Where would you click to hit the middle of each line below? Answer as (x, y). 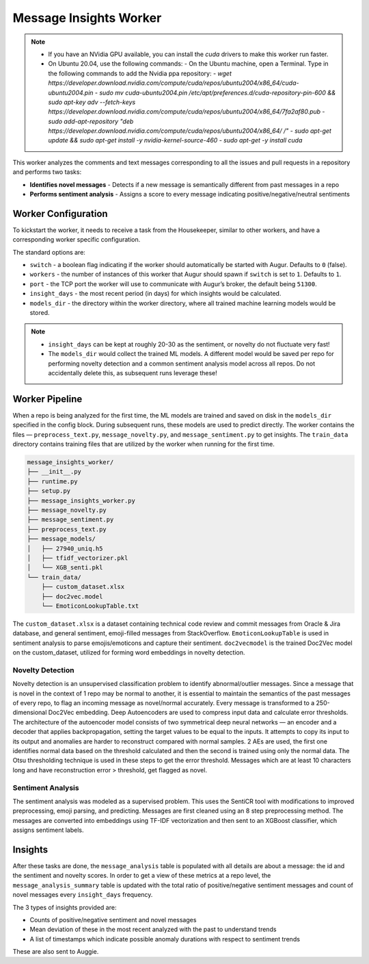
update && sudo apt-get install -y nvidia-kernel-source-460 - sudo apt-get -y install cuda (175, 140)
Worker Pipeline (47, 399)
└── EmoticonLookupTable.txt (90, 606)
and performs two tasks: (47, 172)
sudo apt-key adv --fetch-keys (92, 102)
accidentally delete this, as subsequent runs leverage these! (133, 373)
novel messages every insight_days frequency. (83, 895)
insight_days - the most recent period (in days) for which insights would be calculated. (155, 294)
